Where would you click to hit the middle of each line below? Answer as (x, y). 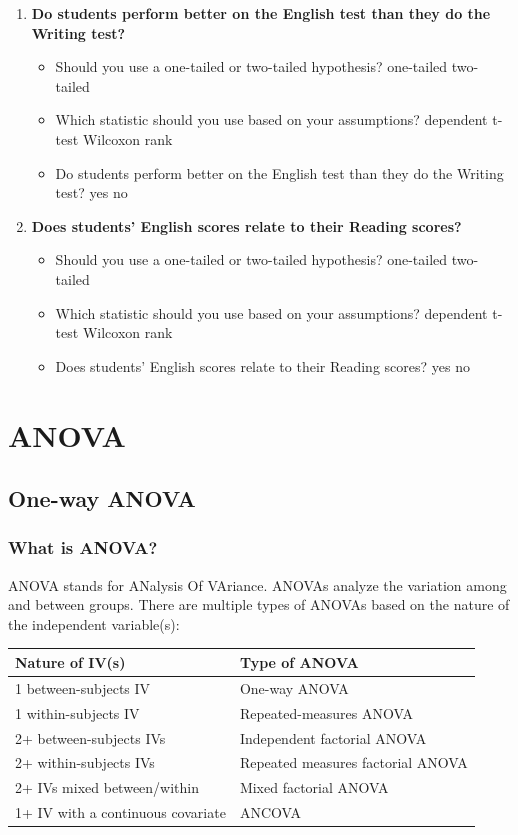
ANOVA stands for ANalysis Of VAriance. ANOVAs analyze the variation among (257, 584)
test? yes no (91, 192)
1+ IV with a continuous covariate (120, 812)
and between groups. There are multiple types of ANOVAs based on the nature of (259, 604)
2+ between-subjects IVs (90, 737)
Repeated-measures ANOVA (326, 712)
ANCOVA (270, 812)
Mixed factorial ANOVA (314, 787)
